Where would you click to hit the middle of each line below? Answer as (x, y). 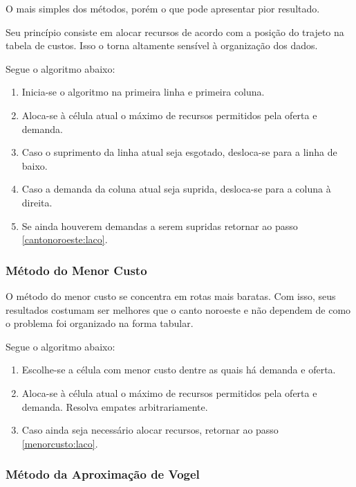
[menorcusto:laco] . (60, 443)
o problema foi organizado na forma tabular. (100, 323)
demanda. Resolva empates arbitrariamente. (115, 406)
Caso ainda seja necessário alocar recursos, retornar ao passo (150, 430)
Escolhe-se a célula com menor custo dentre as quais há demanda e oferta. (179, 370)
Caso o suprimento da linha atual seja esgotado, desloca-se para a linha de (179, 152)
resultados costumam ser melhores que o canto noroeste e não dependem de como (178, 309)
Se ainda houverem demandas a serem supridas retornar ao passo (160, 225)
